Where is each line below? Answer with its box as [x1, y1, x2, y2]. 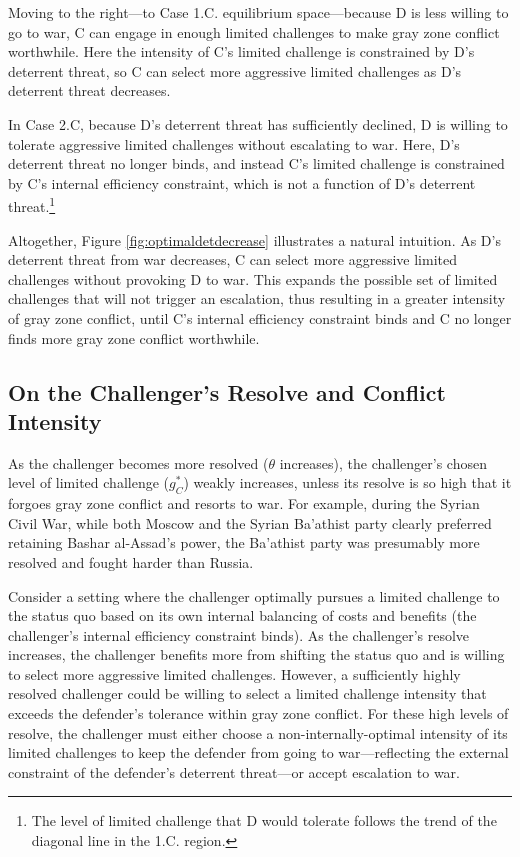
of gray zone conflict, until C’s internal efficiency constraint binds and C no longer [8, 307, 512, 328]
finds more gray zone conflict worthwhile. [8, 327, 260, 348]
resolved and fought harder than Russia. [8, 551, 254, 572]
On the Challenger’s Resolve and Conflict [8, 376, 446, 407]
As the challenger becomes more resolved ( [8, 452, 269, 473]
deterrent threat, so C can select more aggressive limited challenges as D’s [8, 60, 462, 81]
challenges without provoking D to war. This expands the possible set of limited [8, 268, 498, 289]
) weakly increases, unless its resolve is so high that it [183, 472, 512, 493]
